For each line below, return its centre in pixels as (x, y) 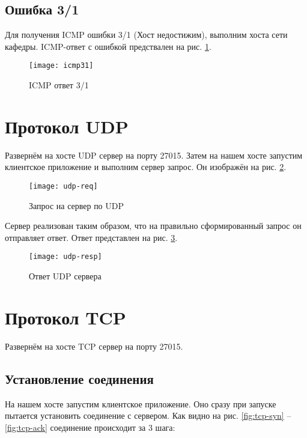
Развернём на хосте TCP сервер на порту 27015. (94, 346)
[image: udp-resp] (65, 257)
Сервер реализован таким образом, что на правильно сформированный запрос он (153, 226)
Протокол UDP (67, 126)
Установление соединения (79, 378)
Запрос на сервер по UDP (77, 205)
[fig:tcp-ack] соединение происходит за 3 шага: (90, 427)
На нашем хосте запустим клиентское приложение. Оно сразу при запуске (141, 403)
